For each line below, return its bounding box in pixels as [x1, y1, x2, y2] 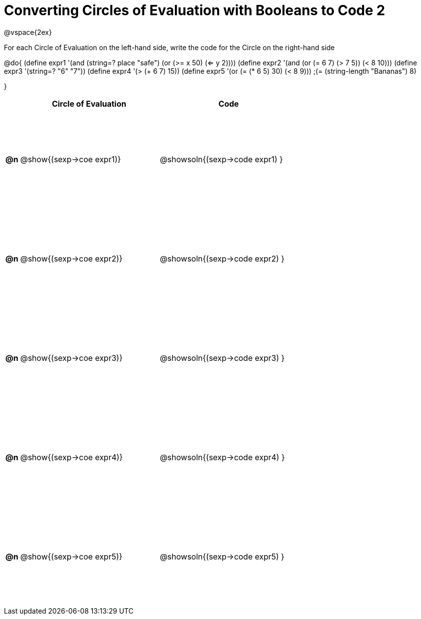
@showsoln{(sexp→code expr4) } [160, 452, 285, 462]
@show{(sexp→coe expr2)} [20, 253, 123, 264]
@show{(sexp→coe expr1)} [20, 154, 121, 164]
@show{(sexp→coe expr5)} [20, 551, 123, 561]
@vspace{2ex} [4, 28, 52, 36]
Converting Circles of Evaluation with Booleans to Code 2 [4, 2, 385, 19]
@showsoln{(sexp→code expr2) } [160, 253, 285, 264]
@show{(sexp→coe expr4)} [20, 452, 123, 462]
